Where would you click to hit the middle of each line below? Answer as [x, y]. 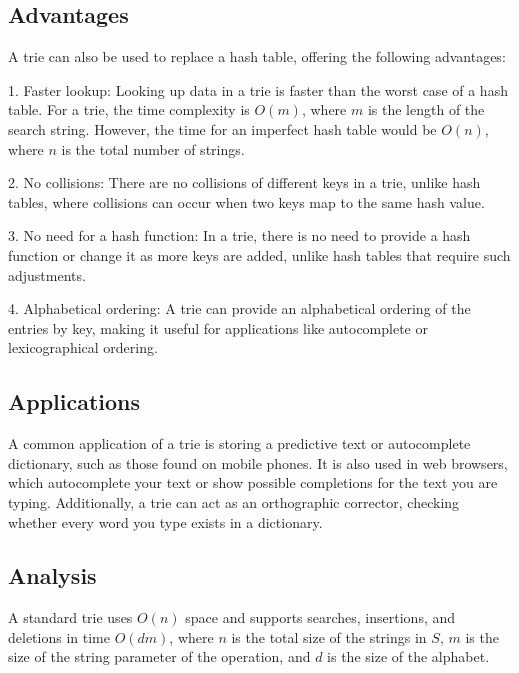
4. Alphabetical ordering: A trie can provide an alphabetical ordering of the [239, 308]
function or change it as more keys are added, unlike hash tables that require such [259, 254]
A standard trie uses [70, 617]
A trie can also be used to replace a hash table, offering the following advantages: [257, 56]
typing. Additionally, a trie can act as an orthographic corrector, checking [234, 501]
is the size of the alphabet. [408, 656]
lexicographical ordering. [83, 347]
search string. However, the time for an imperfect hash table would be [222, 128]
